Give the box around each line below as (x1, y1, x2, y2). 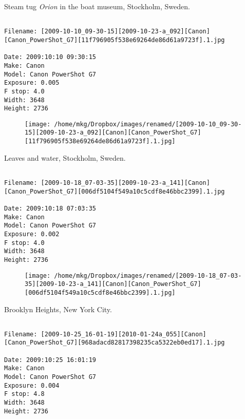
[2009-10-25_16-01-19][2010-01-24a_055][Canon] (41, 330, 206, 338)
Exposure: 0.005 (4, 79, 60, 87)
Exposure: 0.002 (4, 230, 60, 238)
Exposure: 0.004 (4, 382, 60, 389)
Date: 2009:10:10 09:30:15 (4, 53, 96, 61)
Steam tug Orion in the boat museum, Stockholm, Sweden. (4, 1, 190, 11)
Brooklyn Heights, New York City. (4, 303, 112, 314)
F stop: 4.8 (4, 390, 45, 398)
